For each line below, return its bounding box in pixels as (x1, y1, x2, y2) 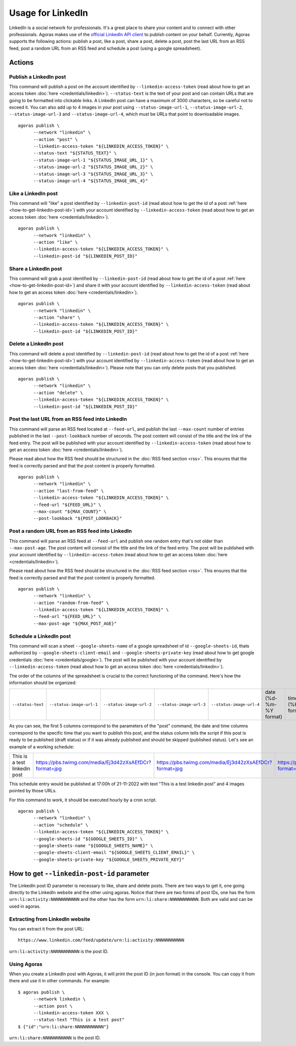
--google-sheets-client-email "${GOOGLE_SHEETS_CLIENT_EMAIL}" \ (33, 850, 195, 855)
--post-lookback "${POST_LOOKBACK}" (33, 516, 122, 521)
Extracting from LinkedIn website (9, 916, 91, 923)
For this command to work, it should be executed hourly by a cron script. (9, 797, 157, 803)
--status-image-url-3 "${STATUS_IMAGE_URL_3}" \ (33, 171, 153, 177)
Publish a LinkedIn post (9, 73, 66, 80)
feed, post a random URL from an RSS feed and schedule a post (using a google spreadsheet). (9, 45, 202, 51)
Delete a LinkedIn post (9, 341, 64, 348)
